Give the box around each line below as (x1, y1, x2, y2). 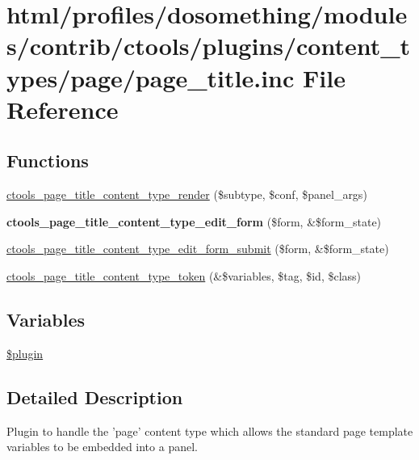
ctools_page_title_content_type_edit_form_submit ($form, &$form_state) (6, 240, 389, 257)
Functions (6, 148, 89, 173)
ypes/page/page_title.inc (6, 61, 295, 94)
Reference (6, 92, 119, 125)
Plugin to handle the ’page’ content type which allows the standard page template (6, 422, 413, 439)
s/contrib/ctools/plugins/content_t (6, 29, 411, 62)
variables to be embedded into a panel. (6, 438, 198, 455)
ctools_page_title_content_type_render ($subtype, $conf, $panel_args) (6, 186, 367, 203)
